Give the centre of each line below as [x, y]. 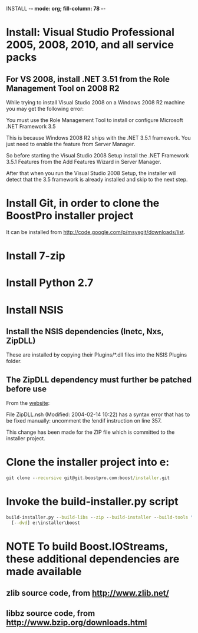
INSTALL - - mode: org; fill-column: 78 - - [56, 9]
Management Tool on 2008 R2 [63, 88]
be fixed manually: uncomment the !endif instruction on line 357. [84, 421]
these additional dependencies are [93, 559]
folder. [14, 361]
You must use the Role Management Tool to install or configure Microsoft [95, 120]
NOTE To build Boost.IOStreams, [87, 546]
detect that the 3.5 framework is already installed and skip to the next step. [97, 179]
